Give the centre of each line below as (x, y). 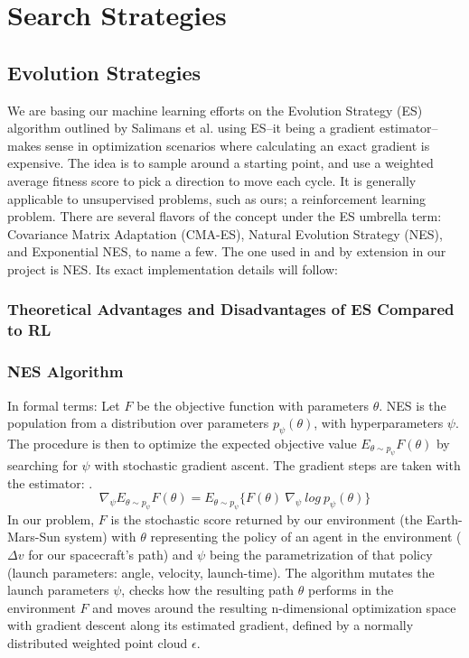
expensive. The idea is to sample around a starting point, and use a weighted (220, 163)
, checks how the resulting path (208, 590)
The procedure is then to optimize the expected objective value (182, 443)
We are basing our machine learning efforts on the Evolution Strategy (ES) (215, 110)
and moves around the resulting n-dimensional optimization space (274, 607)
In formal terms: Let (64, 405)
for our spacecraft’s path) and (111, 555)
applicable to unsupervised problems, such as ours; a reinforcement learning (217, 198)
